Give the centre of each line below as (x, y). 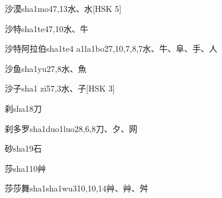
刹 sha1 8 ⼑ (23, 108)
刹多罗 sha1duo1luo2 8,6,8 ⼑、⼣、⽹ (71, 128)
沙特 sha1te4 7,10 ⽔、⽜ (47, 28)
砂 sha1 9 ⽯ (23, 148)
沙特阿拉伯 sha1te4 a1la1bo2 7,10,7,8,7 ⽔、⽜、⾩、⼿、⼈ (111, 48)
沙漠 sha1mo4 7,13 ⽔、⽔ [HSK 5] (63, 8)
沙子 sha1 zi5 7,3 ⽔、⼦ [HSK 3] (60, 88)
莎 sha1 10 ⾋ (26, 168)
